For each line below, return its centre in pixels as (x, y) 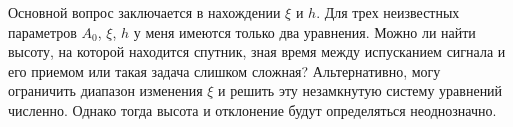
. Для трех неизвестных (388, 12)
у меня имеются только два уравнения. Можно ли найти (304, 31)
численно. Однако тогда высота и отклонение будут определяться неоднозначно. (252, 109)
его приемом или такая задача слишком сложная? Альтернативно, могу (224, 70)
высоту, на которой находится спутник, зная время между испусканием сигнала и (257, 51)
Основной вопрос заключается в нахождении (144, 12)
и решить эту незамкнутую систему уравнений (360, 90)
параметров (42, 31)
